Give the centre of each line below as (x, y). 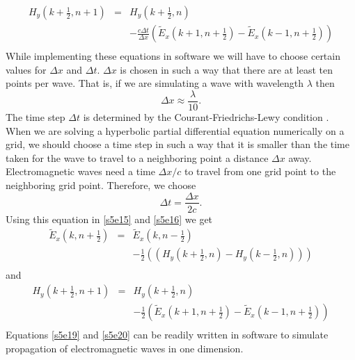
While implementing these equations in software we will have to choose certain (173, 56)
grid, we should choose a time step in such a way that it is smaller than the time (177, 144)
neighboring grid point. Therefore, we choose (101, 185)
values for (26, 69)
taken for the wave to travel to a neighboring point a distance (137, 157)
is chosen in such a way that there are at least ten (226, 69)
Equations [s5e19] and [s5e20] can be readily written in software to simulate (167, 335)
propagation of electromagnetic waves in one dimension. (125, 348)
